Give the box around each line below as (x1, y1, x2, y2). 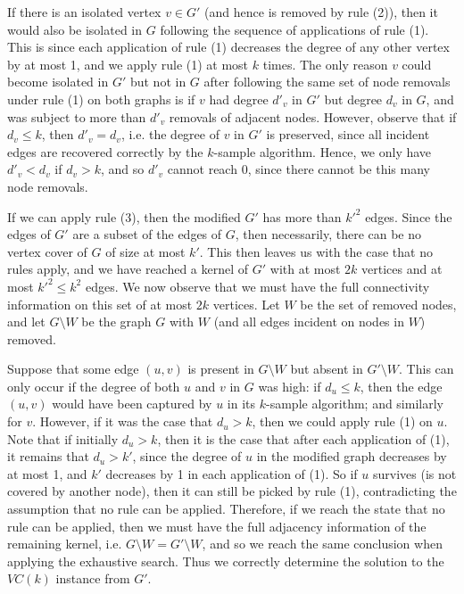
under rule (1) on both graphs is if (7, 89, 195, 108)
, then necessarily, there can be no (235, 225, 422, 243)
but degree (324, 89, 383, 108)
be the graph (81, 312, 152, 331)
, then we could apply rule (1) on (252, 412, 433, 431)
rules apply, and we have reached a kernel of (7, 260, 249, 278)
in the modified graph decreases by (256, 447, 447, 466)
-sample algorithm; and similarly (266, 394, 443, 413)
